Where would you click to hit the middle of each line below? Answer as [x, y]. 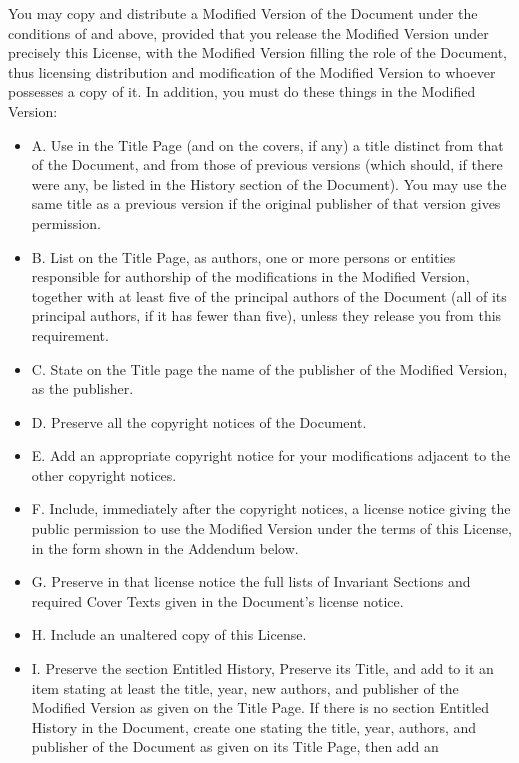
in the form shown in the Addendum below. [165, 547]
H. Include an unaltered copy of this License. [169, 634]
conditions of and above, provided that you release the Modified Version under [248, 32]
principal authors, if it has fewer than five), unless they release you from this [266, 315]
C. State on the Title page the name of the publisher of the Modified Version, [269, 368]
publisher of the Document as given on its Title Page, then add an [235, 746]
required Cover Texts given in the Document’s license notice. [217, 600]
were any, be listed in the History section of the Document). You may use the [269, 183]
